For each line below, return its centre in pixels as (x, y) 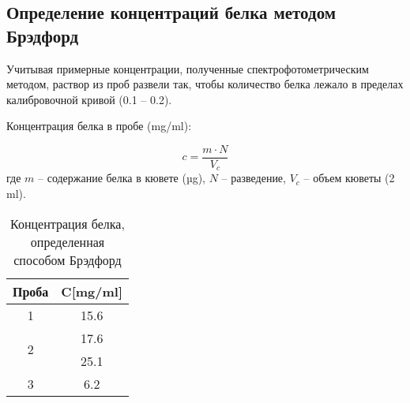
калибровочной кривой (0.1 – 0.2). (89, 99)
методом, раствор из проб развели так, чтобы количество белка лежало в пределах (205, 84)
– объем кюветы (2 (349, 178)
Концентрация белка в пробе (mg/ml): (99, 126)
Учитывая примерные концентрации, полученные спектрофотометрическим (188, 68)
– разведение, (254, 178)
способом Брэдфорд (68, 259)
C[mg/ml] (92, 291)
